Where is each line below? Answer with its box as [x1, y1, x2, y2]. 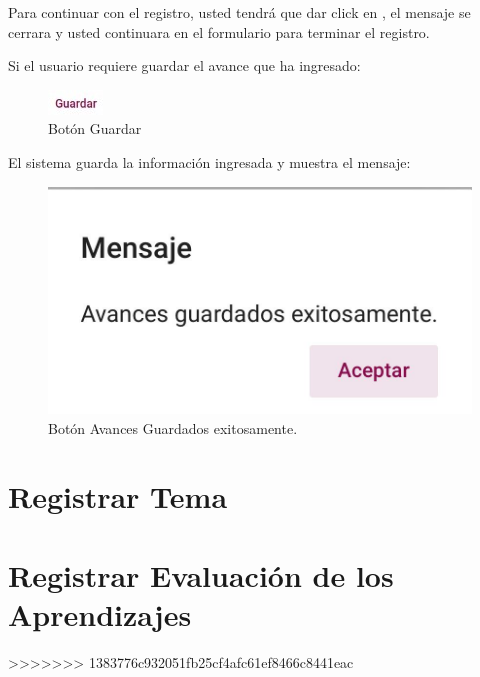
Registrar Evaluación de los [8, 554, 394, 595]
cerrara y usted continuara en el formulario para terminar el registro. [8, 21, 430, 42]
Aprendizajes [8, 594, 192, 635]
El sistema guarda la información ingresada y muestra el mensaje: [8, 151, 411, 172]
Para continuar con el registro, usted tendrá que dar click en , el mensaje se [8, 2, 471, 22]
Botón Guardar [48, 118, 142, 139]
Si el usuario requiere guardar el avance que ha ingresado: [8, 55, 361, 76]
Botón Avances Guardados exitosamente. [48, 417, 298, 438]
